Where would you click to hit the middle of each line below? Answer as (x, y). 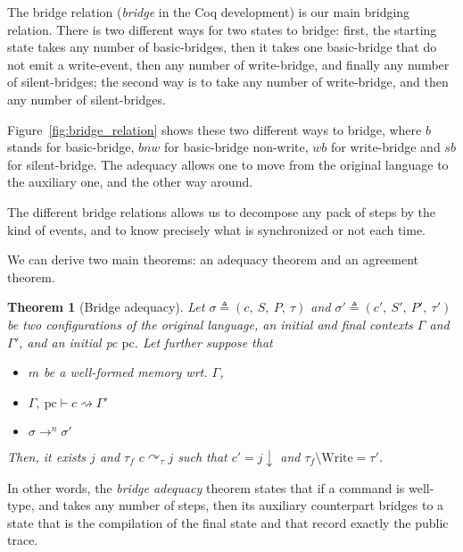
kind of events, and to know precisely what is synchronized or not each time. (217, 229)
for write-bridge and (386, 147)
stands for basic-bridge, (71, 147)
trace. (23, 540)
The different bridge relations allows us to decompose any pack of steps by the (222, 211)
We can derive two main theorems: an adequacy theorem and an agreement (213, 259)
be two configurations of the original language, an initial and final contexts (210, 324)
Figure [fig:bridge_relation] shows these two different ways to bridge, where (215, 129)
